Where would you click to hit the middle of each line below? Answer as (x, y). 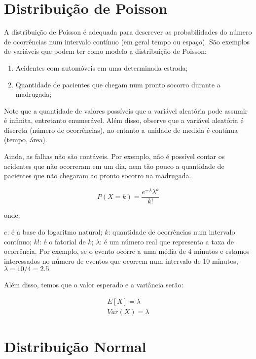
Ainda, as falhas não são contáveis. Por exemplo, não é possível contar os (114, 156)
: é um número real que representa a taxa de (167, 241)
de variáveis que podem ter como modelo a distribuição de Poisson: (105, 51)
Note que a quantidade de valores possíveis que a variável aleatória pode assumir (126, 110)
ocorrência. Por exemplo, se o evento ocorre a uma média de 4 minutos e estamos (127, 251)
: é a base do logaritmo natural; (55, 232)
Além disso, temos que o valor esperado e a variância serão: (94, 285)
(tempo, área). (26, 140)
